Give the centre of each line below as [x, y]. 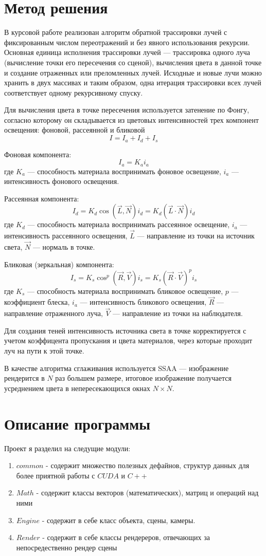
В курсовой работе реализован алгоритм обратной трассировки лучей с [116, 32]
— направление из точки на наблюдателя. [178, 313]
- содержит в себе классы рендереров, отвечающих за [126, 537]
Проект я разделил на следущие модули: [67, 448]
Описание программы [77, 423]
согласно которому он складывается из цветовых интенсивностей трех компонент [131, 119]
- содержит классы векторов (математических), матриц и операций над [147, 493]
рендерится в [24, 378]
